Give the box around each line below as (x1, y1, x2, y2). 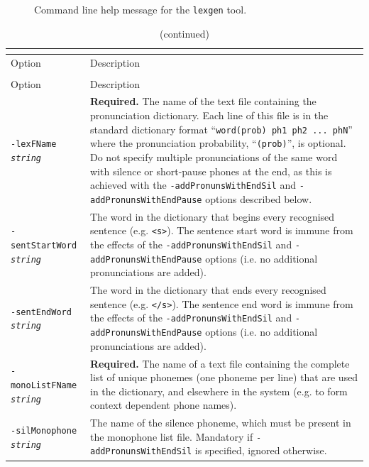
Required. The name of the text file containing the (90, 94, 316, 109)
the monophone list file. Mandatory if (90, 429, 253, 444)
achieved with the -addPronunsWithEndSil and (90, 177, 296, 192)
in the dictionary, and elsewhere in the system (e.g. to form (90, 383, 348, 398)
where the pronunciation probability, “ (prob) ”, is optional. (90, 136, 346, 150)
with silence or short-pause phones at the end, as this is (90, 163, 332, 178)
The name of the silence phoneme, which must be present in (90, 415, 351, 430)
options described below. (205, 191, 312, 206)
